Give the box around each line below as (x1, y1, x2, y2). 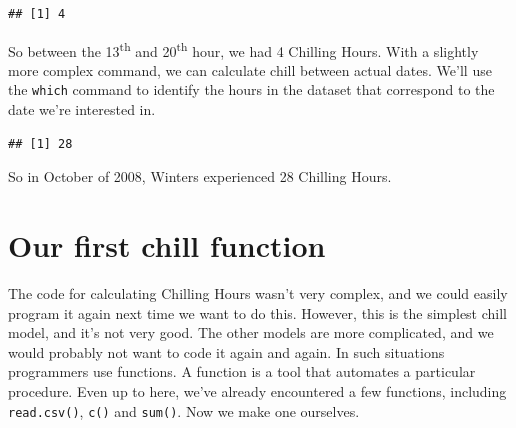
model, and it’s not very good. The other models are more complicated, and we (8, 322, 494, 343)
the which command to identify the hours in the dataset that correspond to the (8, 79, 495, 100)
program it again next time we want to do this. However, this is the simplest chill (8, 302, 508, 323)
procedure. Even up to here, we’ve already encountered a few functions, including (8, 380, 507, 401)
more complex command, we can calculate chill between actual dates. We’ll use (8, 59, 492, 80)
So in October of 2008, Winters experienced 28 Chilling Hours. (8, 166, 392, 187)
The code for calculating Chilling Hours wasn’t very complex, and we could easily (8, 283, 508, 303)
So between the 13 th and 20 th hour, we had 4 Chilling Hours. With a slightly (8, 37, 479, 61)
